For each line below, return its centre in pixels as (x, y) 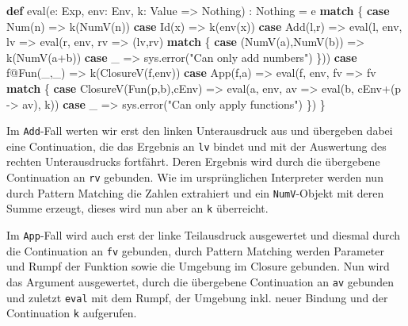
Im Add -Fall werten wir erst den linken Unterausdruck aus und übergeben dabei (200, 130)
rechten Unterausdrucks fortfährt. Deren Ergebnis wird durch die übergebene (193, 161)
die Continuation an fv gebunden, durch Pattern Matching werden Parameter (195, 250)
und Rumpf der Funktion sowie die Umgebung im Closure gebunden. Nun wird (198, 266)
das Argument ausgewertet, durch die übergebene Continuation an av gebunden (200, 281)
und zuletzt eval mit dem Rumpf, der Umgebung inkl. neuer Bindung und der (197, 297)
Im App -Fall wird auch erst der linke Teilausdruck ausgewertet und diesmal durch (204, 235)
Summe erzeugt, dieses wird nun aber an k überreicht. (137, 208)
